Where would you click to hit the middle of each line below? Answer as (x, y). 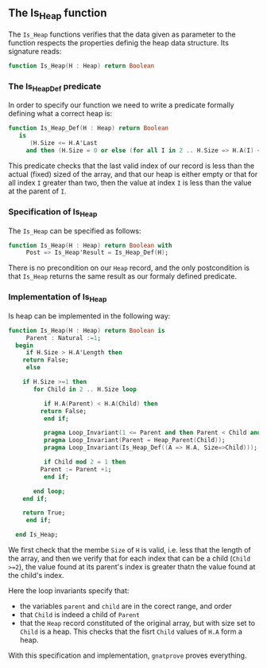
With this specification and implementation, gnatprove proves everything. (128, 655)
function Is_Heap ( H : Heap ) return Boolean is (87, 330)
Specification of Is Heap (53, 213)
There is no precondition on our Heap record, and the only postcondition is (129, 268)
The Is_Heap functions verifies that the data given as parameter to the (122, 34)
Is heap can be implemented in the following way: (89, 316)
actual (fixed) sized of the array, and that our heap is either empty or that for (133, 174)
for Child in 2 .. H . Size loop (85, 389)
